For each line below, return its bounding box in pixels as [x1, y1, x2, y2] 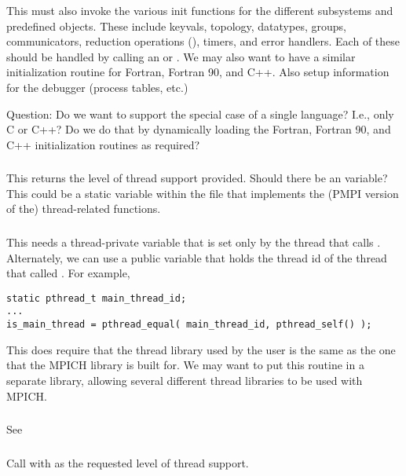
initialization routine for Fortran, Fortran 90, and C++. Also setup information [6, 64, 390, 80]
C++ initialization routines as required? [6, 136, 200, 152]
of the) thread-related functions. [6, 200, 161, 217]
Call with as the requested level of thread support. [6, 454, 249, 471]
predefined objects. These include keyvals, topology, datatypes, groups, [6, 17, 346, 34]
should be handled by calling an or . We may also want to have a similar [6, 48, 356, 64]
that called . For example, [6, 265, 130, 281]
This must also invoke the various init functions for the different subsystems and [6, 2, 393, 18]
